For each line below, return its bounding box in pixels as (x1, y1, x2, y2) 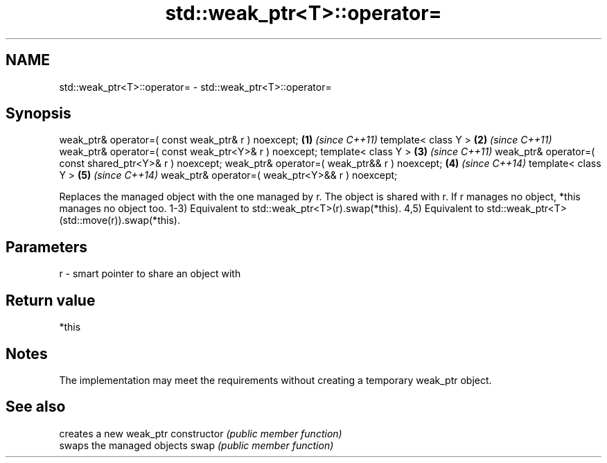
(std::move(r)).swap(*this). (59, 214, 180, 227)
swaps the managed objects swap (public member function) (59, 439, 334, 451)
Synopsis (6, 105, 71, 123)
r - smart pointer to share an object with (59, 268, 241, 280)
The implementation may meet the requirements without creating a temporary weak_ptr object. (59, 374, 492, 386)
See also (6, 398, 66, 416)
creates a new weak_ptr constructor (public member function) (59, 427, 342, 439)
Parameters (6, 238, 87, 256)
